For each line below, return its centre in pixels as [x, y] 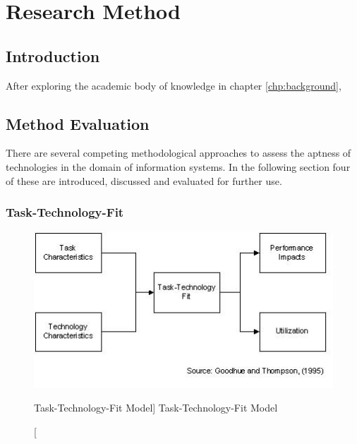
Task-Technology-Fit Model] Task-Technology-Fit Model [156, 408]
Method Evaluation [78, 123]
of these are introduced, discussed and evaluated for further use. [144, 180]
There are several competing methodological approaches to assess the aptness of [178, 153]
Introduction [53, 55]
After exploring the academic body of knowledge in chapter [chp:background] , [174, 85]
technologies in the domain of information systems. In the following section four [178, 166]
